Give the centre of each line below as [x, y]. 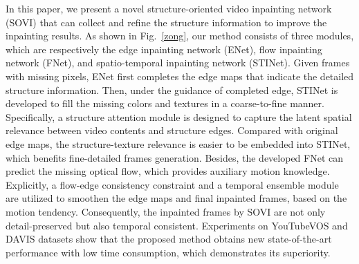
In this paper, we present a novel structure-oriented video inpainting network [169, 8]
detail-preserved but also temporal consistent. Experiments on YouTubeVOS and [177, 225]
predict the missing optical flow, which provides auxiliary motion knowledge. [168, 171]
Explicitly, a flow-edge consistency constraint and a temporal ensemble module [172, 184]
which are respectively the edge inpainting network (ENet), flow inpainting [164, 49]
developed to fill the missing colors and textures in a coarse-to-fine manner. [165, 103]
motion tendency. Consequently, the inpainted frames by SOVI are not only [166, 211]
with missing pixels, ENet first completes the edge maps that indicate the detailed [180, 76]
